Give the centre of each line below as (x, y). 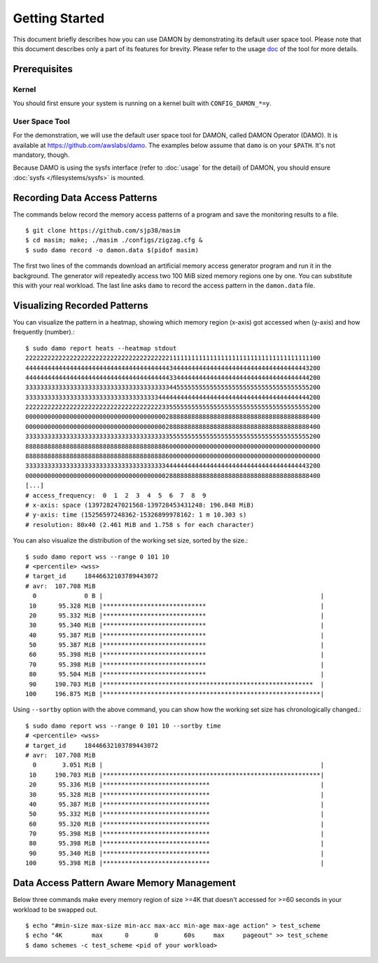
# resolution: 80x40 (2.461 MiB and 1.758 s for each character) (140, 525)
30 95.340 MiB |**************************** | (177, 625)
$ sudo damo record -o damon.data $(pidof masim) (112, 250)
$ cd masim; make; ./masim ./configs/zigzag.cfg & (114, 240)
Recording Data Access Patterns (85, 197)
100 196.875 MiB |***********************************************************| (175, 694)
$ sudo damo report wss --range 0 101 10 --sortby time (123, 726)
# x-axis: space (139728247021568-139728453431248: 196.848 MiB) (140, 505)
